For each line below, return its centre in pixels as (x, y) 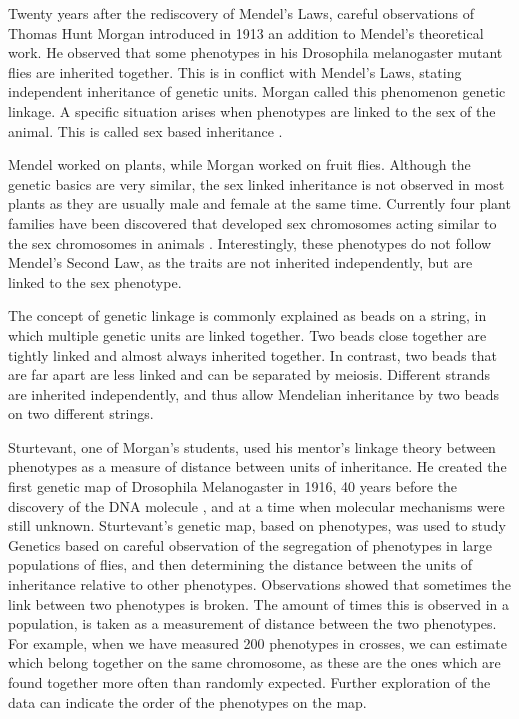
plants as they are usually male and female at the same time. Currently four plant (259, 203)
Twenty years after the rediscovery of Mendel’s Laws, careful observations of (241, 13)
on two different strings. (81, 413)
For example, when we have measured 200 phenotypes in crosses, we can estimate (257, 642)
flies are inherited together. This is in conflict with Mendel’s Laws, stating (235, 71)
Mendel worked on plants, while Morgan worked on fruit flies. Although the (239, 164)
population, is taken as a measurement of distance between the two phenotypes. (252, 623)
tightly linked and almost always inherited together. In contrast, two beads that (252, 354)
